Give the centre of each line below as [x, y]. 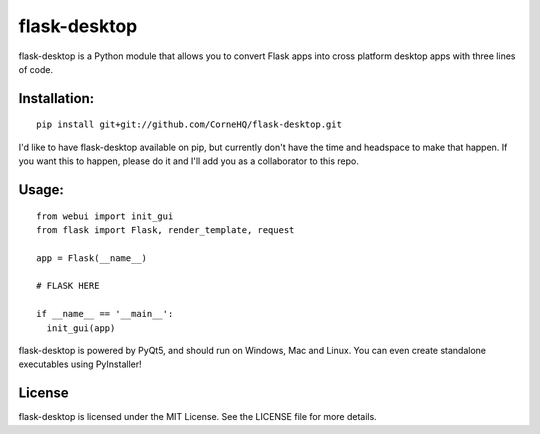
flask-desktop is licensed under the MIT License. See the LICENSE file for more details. [197, 417]
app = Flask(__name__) [92, 258]
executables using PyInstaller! [80, 364]
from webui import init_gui [105, 216]
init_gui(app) [81, 328]
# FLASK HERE [68, 286]
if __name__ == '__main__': [105, 314]
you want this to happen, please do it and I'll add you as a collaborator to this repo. [188, 161]
